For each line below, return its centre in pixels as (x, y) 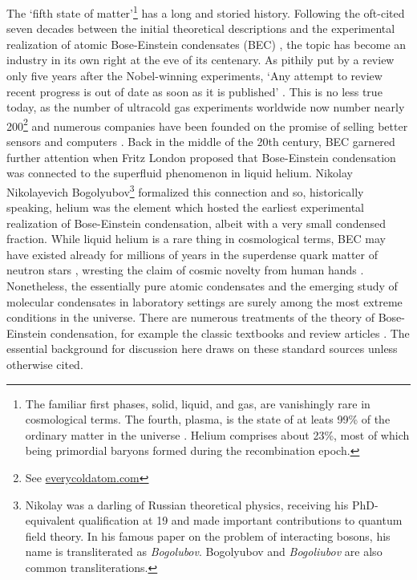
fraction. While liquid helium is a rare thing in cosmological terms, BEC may (196, 239)
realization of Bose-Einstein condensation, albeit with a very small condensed (196, 223)
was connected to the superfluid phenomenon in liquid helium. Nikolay (180, 173)
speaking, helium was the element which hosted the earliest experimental (186, 207)
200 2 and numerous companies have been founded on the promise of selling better (207, 124)
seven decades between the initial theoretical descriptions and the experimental (201, 28)
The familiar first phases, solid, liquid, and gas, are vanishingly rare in (198, 403)
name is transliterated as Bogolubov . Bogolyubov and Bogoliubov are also (204, 552)
